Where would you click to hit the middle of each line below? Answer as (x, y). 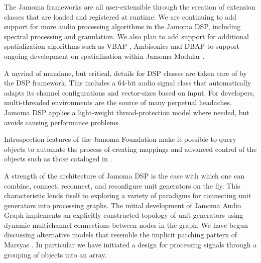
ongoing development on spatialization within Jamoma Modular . (104, 56)
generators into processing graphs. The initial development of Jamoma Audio (122, 205)
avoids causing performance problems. (62, 122)
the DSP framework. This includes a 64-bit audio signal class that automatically (128, 83)
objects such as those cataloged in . (58, 159)
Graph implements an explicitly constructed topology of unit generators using (124, 215)
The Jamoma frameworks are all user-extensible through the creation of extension (130, 7)
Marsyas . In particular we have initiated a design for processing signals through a (130, 245)
